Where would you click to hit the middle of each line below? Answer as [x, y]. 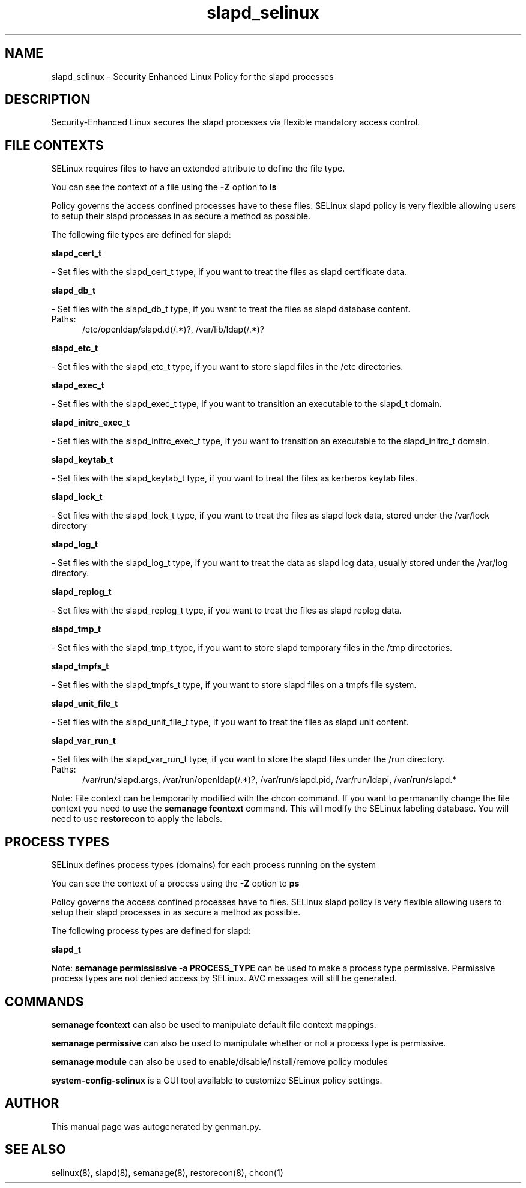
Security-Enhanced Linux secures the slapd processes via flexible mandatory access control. [236, 122]
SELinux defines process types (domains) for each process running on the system [214, 865]
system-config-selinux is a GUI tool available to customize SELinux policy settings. [217, 1080]
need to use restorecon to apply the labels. [137, 819]
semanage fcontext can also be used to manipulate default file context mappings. [214, 1024]
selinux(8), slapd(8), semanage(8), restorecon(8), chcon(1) [167, 1172]
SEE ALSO [35, 1150]
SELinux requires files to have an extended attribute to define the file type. [198, 169]
